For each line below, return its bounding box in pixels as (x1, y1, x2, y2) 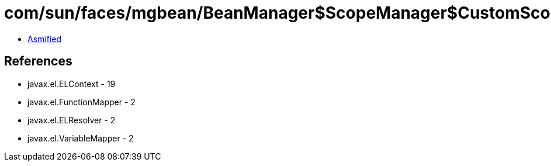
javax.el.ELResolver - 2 (27, 115, 116, 125)
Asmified (27, 33, 62, 44)
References (4, 54, 72, 69)
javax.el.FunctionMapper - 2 (27, 96, 136, 107)
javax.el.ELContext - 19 (27, 78, 116, 89)
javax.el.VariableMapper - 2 (27, 133, 134, 143)
